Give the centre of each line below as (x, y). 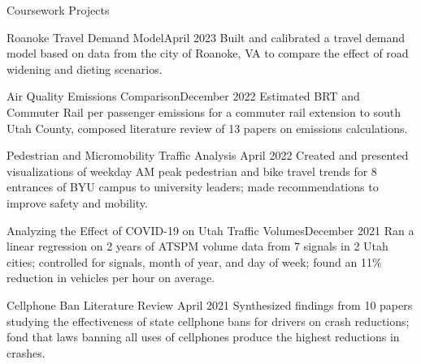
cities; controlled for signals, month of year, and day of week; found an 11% (194, 261)
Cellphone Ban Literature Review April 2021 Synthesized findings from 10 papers (210, 304)
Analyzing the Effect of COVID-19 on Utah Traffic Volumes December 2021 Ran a (210, 230)
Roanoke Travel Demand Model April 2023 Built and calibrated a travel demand (206, 37)
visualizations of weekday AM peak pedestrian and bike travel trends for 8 (192, 171)
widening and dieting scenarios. (85, 69)
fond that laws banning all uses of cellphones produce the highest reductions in (203, 337)
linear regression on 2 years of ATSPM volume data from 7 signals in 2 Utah (197, 246)
